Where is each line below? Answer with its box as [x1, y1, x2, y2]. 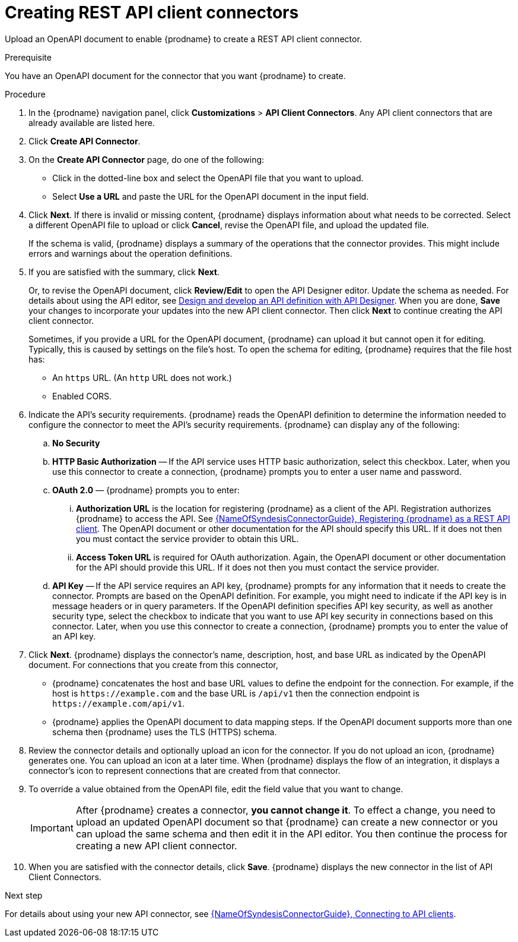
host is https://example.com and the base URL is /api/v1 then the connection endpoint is [52, 688, 420, 698]
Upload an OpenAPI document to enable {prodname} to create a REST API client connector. [5, 33, 362, 44]
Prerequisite [5, 52, 52, 62]
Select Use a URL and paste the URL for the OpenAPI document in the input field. [52, 191, 369, 201]
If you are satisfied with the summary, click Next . [28, 266, 220, 277]
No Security [52, 437, 100, 448]
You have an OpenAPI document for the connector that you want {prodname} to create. [5, 70, 346, 81]
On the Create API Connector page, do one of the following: [28, 154, 265, 165]
